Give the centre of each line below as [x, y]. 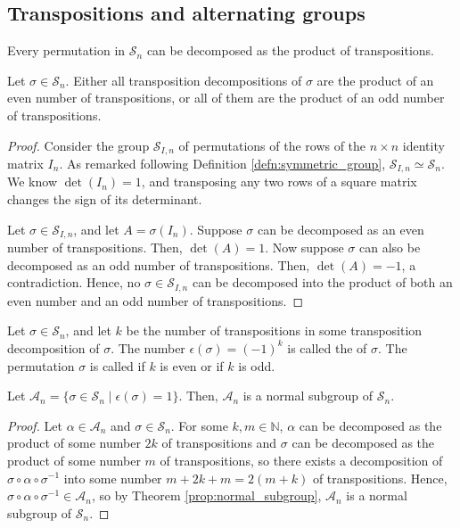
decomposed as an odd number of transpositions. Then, [159, 264]
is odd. [257, 365]
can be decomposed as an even [341, 229]
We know [32, 181]
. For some [199, 425]
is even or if [192, 365]
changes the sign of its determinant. [105, 199]
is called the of [327, 347]
